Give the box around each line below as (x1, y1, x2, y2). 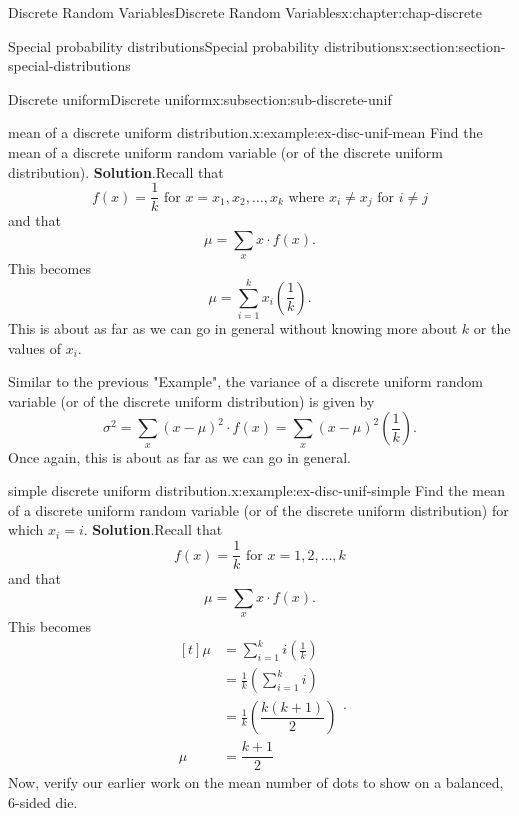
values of (8, 337, 61, 358)
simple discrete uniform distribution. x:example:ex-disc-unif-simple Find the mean (8, 480, 505, 501)
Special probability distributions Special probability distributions (8, 35, 402, 56)
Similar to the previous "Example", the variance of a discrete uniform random (8, 371, 484, 392)
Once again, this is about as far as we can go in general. (8, 446, 351, 467)
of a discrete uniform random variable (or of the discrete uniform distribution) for (8, 499, 509, 520)
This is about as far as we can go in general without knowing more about (8, 317, 458, 338)
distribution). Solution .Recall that (8, 161, 224, 182)
